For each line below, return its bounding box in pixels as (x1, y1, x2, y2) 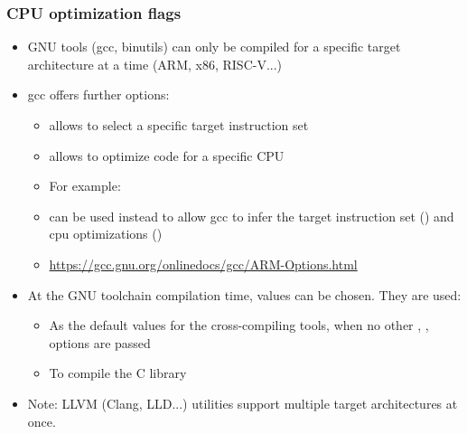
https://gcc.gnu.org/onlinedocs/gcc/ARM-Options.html (49, 254, 358, 273)
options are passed (49, 333, 151, 352)
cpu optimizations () (49, 224, 163, 243)
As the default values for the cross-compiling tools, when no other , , (49, 316, 429, 335)
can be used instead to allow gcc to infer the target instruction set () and (49, 206, 454, 225)
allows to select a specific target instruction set (49, 116, 309, 134)
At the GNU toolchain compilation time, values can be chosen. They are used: (27, 285, 462, 304)
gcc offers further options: (27, 85, 170, 104)
